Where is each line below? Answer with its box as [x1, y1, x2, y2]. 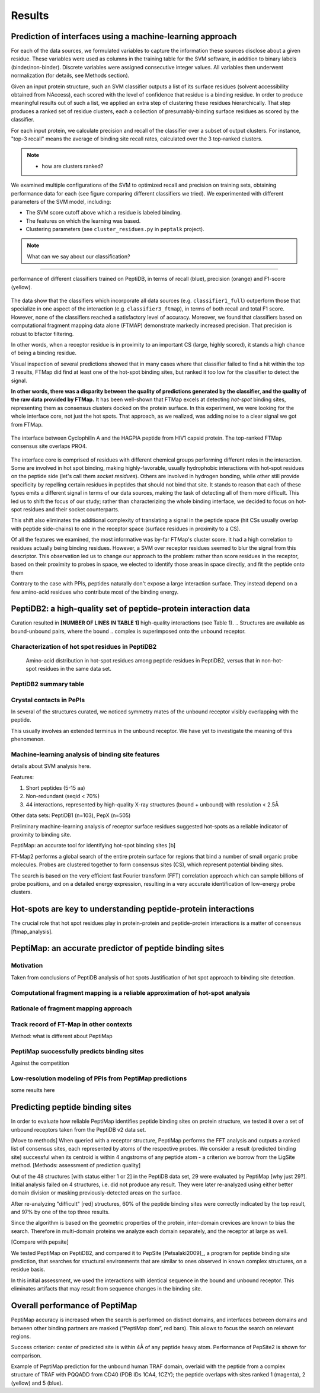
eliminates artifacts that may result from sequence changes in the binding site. [11, 1285, 203, 1292]
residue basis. [11, 1266, 46, 1273]
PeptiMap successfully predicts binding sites [11, 1047, 144, 1055]
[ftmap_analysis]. [11, 928, 53, 935]
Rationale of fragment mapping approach [11, 1004, 133, 1013]
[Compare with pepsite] [11, 1238, 69, 1245]
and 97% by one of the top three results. [11, 1209, 110, 1216]
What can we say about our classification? [27, 252, 130, 260]
